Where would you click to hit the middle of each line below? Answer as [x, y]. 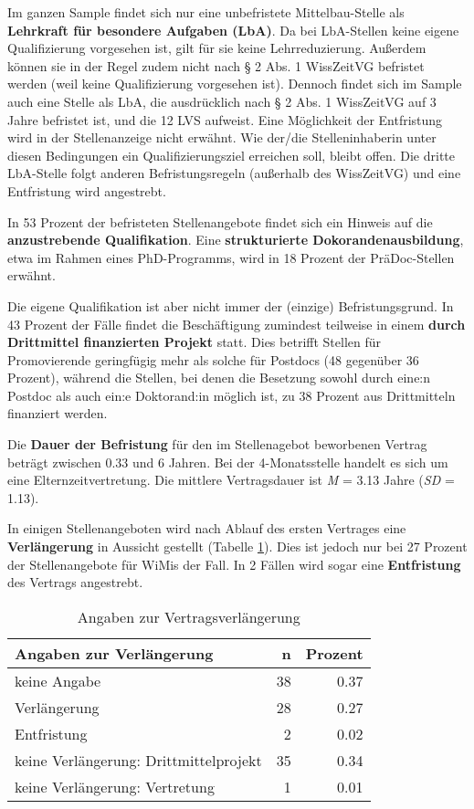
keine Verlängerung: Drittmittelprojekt [138, 760]
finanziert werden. [58, 413]
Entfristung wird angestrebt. [87, 190]
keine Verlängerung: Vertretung [115, 786]
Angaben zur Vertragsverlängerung [189, 616]
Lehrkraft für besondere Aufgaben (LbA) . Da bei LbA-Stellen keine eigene [233, 30]
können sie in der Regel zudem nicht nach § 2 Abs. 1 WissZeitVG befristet [216, 65]
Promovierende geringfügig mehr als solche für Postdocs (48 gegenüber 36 [213, 359]
